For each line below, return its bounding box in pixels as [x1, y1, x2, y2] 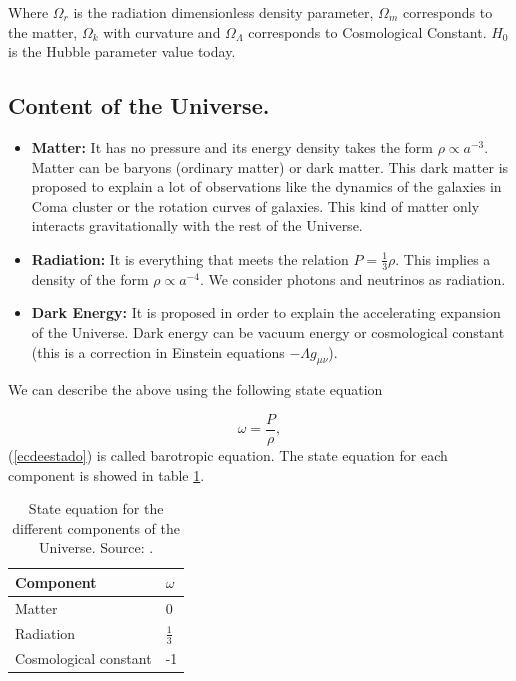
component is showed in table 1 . [8, 464, 205, 485]
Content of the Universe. [8, 90, 270, 121]
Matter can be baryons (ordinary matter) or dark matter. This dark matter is [31, 156, 509, 177]
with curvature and [103, 21, 221, 42]
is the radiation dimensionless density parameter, [73, 2, 374, 22]
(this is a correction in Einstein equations [31, 341, 285, 362]
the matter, [8, 21, 78, 42]
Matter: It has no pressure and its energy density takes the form [31, 136, 434, 157]
